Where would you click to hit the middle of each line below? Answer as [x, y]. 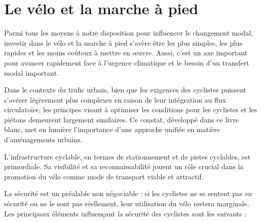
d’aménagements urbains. [43, 139]
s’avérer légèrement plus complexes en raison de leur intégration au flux [115, 99]
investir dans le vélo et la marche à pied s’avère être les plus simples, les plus [123, 42]
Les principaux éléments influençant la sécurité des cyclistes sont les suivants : [125, 213]
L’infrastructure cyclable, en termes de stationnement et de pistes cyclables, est [127, 156]
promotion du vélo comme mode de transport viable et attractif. [104, 176]
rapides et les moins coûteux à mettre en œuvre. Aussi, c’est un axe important [126, 53]
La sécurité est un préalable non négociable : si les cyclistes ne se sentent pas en [128, 193]
